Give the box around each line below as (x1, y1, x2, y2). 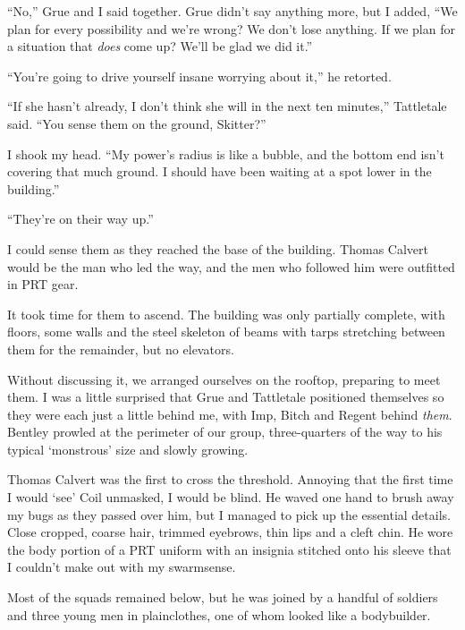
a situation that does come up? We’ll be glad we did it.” (7, 37, 313, 55)
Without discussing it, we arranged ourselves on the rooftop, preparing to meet (7, 370, 441, 388)
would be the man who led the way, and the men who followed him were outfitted (7, 257, 455, 276)
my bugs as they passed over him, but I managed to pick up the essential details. (7, 505, 451, 524)
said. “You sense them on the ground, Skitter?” (7, 114, 266, 132)
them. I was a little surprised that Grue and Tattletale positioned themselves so (7, 387, 444, 406)
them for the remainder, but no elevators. (7, 339, 234, 358)
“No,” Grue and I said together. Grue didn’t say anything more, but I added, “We (7, 2, 458, 20)
